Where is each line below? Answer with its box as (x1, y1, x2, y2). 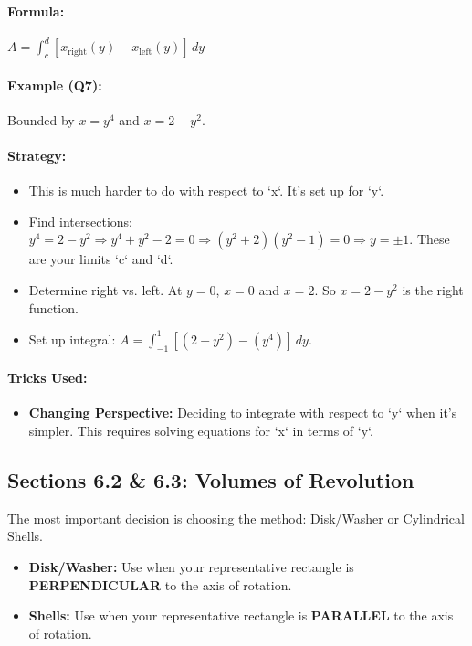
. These (409, 229, 450, 249)
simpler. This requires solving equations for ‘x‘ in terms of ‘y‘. (28, 420, 373, 439)
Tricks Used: (7, 368, 88, 387)
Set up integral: (28, 329, 116, 348)
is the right (402, 281, 464, 300)
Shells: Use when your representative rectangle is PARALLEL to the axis (28, 606, 454, 625)
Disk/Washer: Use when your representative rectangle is (28, 556, 354, 576)
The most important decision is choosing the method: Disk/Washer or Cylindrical (7, 508, 465, 527)
